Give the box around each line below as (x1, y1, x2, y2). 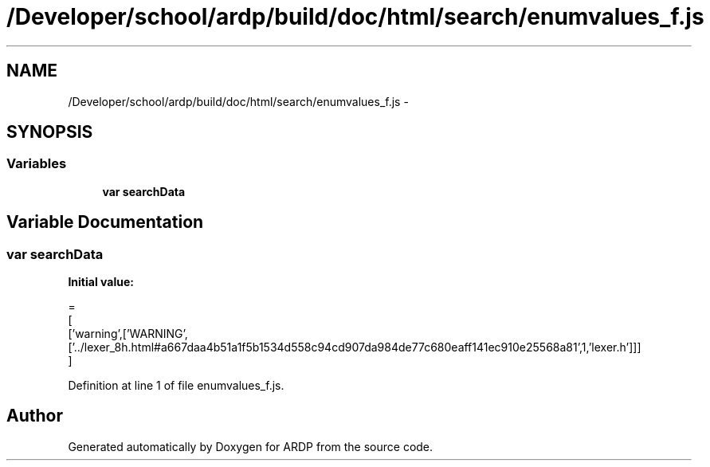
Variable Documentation (6, 212, 204, 233)
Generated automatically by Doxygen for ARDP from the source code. (68, 439, 433, 453)
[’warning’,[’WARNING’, (68, 327, 188, 341)
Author (6, 406, 63, 426)
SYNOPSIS (6, 122, 93, 143)
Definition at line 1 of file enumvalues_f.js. (68, 379, 284, 393)
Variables (6, 155, 67, 172)
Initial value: (68, 275, 134, 289)
